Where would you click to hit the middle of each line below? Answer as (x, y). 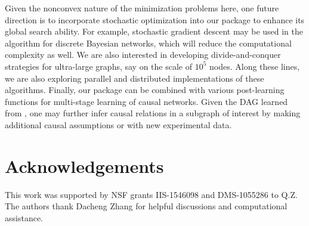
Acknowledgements (84, 165)
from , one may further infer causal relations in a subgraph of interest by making (153, 113)
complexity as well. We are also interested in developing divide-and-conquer (143, 55)
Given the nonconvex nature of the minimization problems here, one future (142, 8)
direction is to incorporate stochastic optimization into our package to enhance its (155, 19)
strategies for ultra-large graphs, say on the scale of (99, 66)
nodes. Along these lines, (255, 66)
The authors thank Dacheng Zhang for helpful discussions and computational (146, 206)
